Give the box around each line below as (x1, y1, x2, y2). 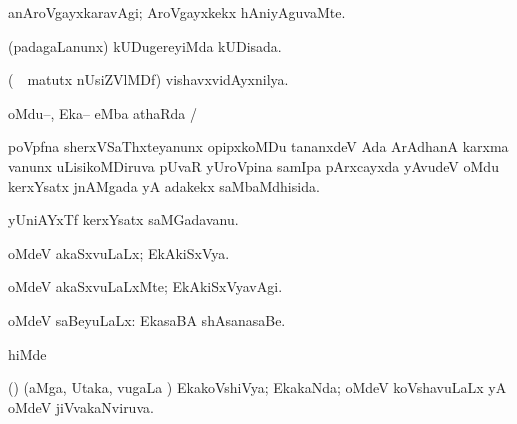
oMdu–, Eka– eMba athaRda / (8, 102, 198, 123)
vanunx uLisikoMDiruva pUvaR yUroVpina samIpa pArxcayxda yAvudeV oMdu (8, 155, 499, 176)
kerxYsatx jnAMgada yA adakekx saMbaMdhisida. (8, 175, 320, 196)
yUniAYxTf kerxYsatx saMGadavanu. (8, 209, 239, 230)
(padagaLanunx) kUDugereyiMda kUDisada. (8, 35, 282, 56)
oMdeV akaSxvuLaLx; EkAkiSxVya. (8, 242, 230, 263)
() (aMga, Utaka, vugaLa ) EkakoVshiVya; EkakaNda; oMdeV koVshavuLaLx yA (8, 377, 507, 398)
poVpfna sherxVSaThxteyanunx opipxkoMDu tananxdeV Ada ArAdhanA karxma (8, 136, 509, 157)
